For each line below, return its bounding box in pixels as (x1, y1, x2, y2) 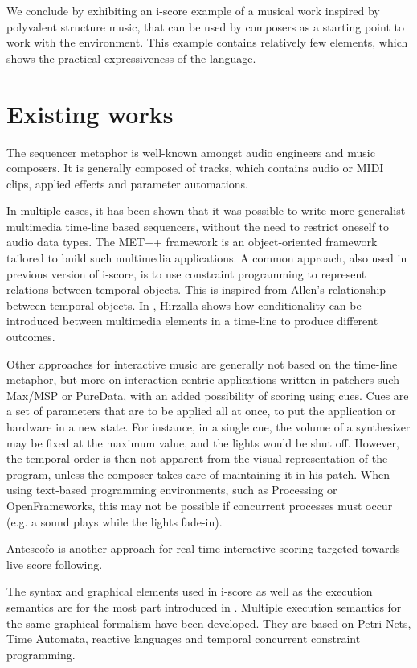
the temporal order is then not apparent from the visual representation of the (6, 450, 388, 467)
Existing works (6, 97, 174, 130)
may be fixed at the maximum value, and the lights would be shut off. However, (6, 434, 399, 451)
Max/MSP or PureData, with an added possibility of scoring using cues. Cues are (6, 386, 409, 403)
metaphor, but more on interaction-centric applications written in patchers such (6, 371, 399, 388)
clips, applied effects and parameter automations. (6, 175, 248, 192)
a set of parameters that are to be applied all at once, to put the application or (6, 402, 396, 419)
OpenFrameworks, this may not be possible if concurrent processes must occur (6, 497, 393, 513)
